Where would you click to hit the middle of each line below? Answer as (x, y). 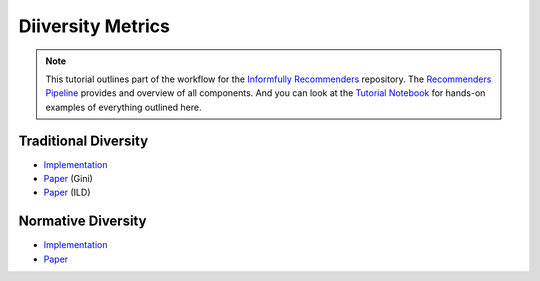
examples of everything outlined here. (123, 107)
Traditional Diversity (83, 140)
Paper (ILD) (67, 192)
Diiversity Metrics (94, 26)
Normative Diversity (82, 221)
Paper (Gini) (68, 179)
